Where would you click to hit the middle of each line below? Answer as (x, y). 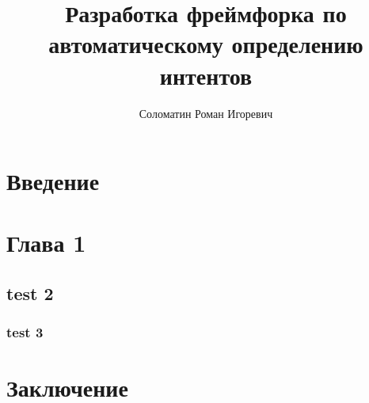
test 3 (25, 332)
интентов (206, 75)
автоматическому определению (206, 44)
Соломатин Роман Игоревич (206, 113)
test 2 (30, 293)
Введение (53, 181)
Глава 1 (46, 243)
